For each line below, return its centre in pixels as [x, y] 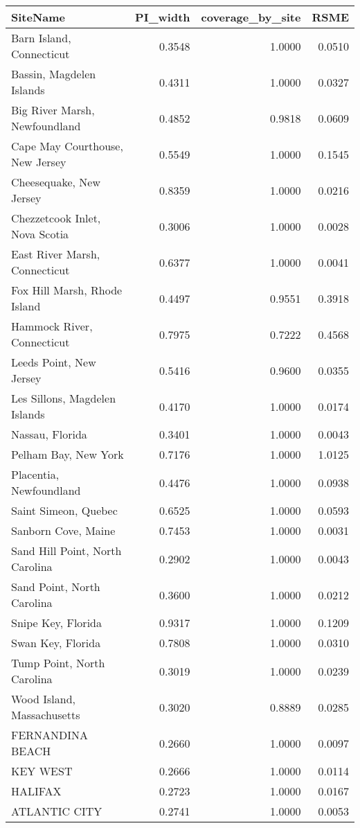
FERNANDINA [50, 735]
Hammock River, [52, 326]
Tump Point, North [58, 663]
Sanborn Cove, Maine [63, 530]
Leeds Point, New [54, 362]
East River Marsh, [56, 254]
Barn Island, [41, 38]
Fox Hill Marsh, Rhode [67, 290]
